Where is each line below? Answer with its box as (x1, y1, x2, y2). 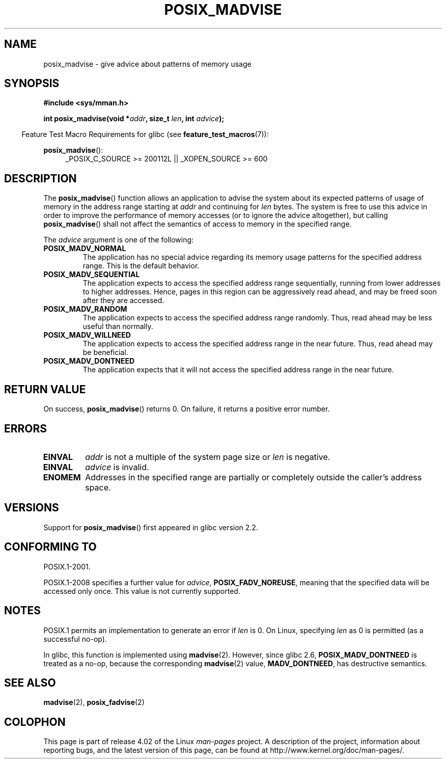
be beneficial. (82, 348, 128, 357)
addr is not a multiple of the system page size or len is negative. (85, 451, 330, 462)
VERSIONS (4, 501, 59, 514)
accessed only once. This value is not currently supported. (43, 586, 240, 595)
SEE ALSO (4, 676, 56, 689)
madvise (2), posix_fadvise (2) (43, 698, 145, 707)
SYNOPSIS (4, 77, 60, 90)
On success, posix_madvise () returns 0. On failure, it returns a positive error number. (43, 404, 330, 414)
